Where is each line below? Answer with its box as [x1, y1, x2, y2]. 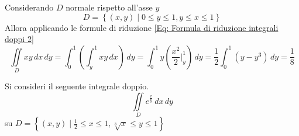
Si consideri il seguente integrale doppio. [5, 80, 149, 92]
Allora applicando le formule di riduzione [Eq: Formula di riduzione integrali [5, 21, 279, 33]
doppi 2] [5, 33, 34, 45]
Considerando [5, 1, 54, 13]
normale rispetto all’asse [66, 1, 153, 13]
